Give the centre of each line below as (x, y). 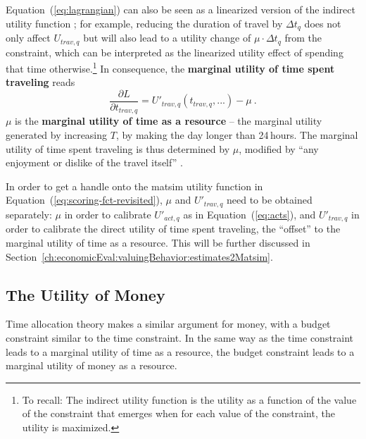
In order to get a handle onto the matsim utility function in (134, 186)
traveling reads (40, 82)
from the (303, 38)
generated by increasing (57, 135)
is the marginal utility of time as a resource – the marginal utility (169, 121)
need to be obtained (269, 200)
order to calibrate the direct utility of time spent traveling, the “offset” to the (173, 229)
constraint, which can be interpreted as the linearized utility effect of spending (175, 52)
